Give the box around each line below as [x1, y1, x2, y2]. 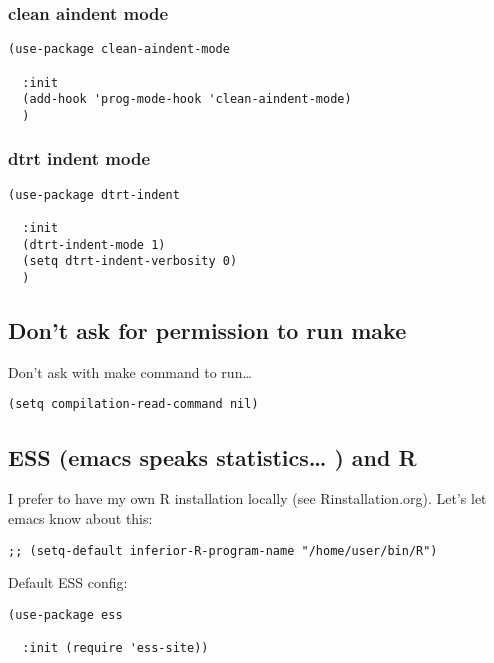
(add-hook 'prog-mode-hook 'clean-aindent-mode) [22, 92, 352, 107]
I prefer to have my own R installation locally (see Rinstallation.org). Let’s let [8, 488, 487, 509]
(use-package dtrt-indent [8, 187, 180, 202]
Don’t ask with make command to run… [8, 361, 252, 382]
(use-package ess [8, 607, 123, 622]
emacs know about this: [8, 507, 153, 528]
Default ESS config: [8, 572, 128, 593]
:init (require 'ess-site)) [22, 641, 209, 656]
